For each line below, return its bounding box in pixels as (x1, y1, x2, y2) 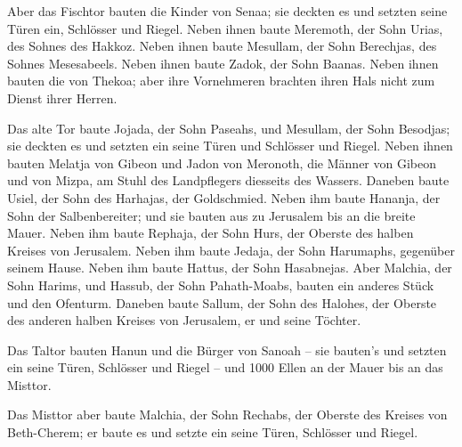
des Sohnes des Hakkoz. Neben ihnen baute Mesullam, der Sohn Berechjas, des (7, 37, 437, 55)
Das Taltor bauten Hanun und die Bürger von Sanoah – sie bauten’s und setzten (7, 340, 447, 359)
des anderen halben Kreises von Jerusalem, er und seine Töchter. (7, 311, 361, 329)
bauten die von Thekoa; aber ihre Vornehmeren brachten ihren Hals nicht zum (7, 71, 435, 90)
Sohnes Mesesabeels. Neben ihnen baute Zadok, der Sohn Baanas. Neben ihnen (7, 53, 439, 72)
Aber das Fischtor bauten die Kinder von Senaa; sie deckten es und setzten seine (7, 2, 448, 20)
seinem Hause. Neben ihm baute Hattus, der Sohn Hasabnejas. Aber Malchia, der (7, 258, 452, 277)
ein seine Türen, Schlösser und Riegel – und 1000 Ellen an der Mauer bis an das (7, 358, 443, 377)
